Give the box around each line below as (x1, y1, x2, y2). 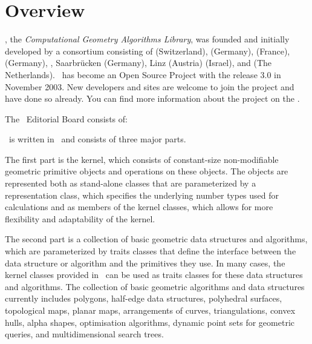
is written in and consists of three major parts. (8, 133, 186, 145)
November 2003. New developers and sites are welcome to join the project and (5, 80, 294, 93)
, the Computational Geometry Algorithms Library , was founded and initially (5, 33, 290, 45)
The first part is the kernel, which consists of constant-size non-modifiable (5, 153, 279, 165)
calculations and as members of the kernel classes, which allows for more (5, 200, 273, 213)
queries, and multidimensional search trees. (5, 328, 164, 340)
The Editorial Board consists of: (5, 112, 128, 125)
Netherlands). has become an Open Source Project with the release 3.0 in (5, 68, 281, 81)
